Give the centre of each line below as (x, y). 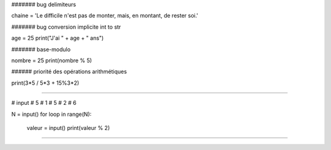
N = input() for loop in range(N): (51, 114)
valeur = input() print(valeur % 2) (68, 127)
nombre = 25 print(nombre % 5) (51, 60)
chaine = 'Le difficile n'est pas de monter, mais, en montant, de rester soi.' (105, 16)
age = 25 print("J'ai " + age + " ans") (58, 38)
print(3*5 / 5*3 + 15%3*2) (45, 83)
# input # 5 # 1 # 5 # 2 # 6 (44, 103)
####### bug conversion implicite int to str (66, 27)
